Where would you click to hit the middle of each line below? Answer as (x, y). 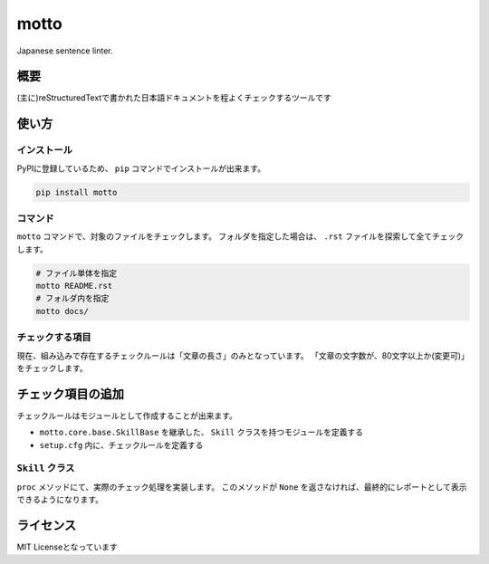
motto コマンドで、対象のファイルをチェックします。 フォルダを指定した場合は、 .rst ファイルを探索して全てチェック (240, 236)
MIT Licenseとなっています (67, 547)
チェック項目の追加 (70, 394)
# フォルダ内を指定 (72, 298)
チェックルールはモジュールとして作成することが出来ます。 (127, 416)
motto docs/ (62, 311)
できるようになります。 (60, 500)
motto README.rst (74, 286)
